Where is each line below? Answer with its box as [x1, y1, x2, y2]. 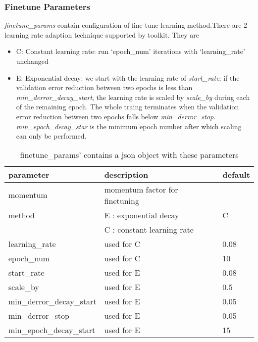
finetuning [104, 195, 139, 206]
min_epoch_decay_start [8, 324, 96, 336]
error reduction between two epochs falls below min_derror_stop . [16, 111, 216, 121]
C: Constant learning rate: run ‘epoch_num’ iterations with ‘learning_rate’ [16, 46, 245, 56]
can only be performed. [16, 131, 87, 141]
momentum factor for [104, 183, 178, 195]
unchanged [16, 56, 49, 66]
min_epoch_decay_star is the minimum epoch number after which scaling [16, 121, 242, 131]
